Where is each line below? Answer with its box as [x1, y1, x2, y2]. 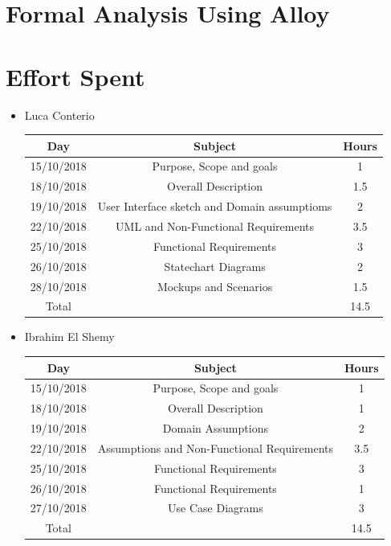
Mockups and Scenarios [157, 277, 273, 294]
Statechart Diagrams [164, 257, 266, 274]
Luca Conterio [24, 106, 95, 123]
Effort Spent [6, 60, 145, 92]
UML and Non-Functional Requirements [116, 217, 314, 234]
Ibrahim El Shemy [24, 328, 115, 345]
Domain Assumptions [162, 420, 268, 437]
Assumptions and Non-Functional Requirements [97, 439, 333, 456]
